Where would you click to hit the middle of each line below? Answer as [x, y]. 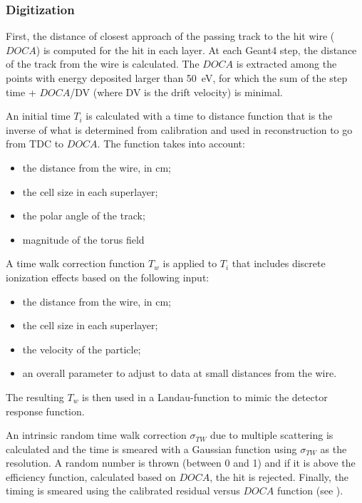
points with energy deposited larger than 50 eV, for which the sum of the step [177, 78]
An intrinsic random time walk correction [96, 435]
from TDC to [35, 144]
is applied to [190, 263]
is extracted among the [286, 64]
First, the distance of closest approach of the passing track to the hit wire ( [170, 36]
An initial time [38, 116]
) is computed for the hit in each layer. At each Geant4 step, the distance [196, 50]
